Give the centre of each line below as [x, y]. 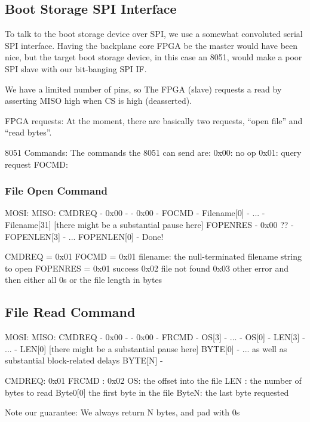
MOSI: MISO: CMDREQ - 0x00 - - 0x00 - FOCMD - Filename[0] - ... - [135, 213]
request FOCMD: [36, 164]
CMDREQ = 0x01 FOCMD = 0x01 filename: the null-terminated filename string [153, 256]
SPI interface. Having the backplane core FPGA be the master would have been [151, 45]
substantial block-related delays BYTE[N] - [84, 360]
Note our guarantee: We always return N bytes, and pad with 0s [122, 412]
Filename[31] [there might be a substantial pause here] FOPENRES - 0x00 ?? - [149, 224]
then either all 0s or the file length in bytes [84, 280]
